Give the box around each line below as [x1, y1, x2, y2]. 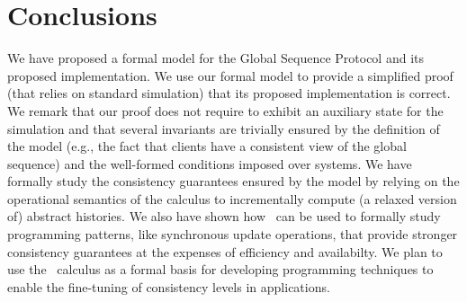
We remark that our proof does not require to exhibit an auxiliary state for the [7, 101, 444, 120]
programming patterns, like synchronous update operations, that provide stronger [7, 225, 458, 244]
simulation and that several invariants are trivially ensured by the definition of [7, 119, 440, 138]
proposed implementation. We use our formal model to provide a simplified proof [7, 66, 454, 84]
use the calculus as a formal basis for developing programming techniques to [7, 260, 434, 279]
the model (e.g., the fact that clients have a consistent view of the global [7, 137, 407, 155]
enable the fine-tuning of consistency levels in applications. [7, 277, 330, 296]
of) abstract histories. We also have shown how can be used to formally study [7, 207, 441, 226]
